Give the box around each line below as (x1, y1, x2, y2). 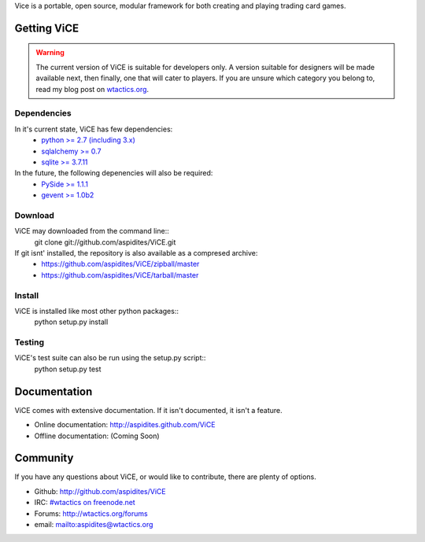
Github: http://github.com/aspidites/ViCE (34, 486, 166, 496)
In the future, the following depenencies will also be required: (14, 168, 213, 178)
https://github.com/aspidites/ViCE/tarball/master (41, 270, 199, 279)
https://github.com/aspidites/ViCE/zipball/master (41, 260, 200, 269)
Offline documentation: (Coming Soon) (34, 431, 161, 441)
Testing (14, 337, 45, 348)
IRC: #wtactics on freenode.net (34, 498, 135, 507)
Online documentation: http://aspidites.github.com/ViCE (34, 420, 216, 430)
